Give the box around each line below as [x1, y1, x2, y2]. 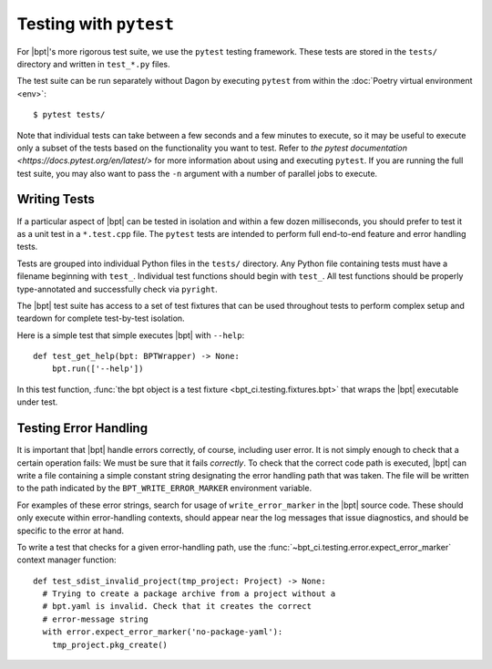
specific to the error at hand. [16, 525, 125, 536]
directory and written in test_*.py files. [16, 58, 170, 69]
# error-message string [42, 613, 149, 624]
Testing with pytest [16, 14, 175, 34]
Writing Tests [16, 191, 96, 207]
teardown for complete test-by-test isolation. [16, 313, 186, 324]
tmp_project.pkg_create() [51, 639, 169, 650]
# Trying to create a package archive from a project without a [42, 589, 336, 599]
